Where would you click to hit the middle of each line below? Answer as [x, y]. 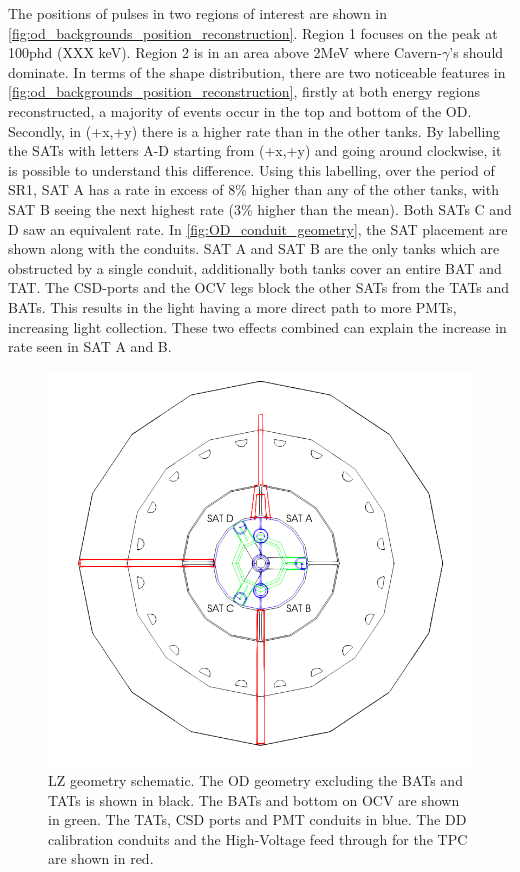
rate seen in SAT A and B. [90, 346]
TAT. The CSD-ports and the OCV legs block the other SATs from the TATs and [259, 287]
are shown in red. [101, 858]
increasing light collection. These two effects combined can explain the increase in [257, 326]
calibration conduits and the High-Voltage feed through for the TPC [258, 838]
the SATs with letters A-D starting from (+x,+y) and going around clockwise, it [255, 150]
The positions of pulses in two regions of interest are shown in [198, 13]
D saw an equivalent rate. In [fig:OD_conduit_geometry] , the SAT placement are [258, 228]
